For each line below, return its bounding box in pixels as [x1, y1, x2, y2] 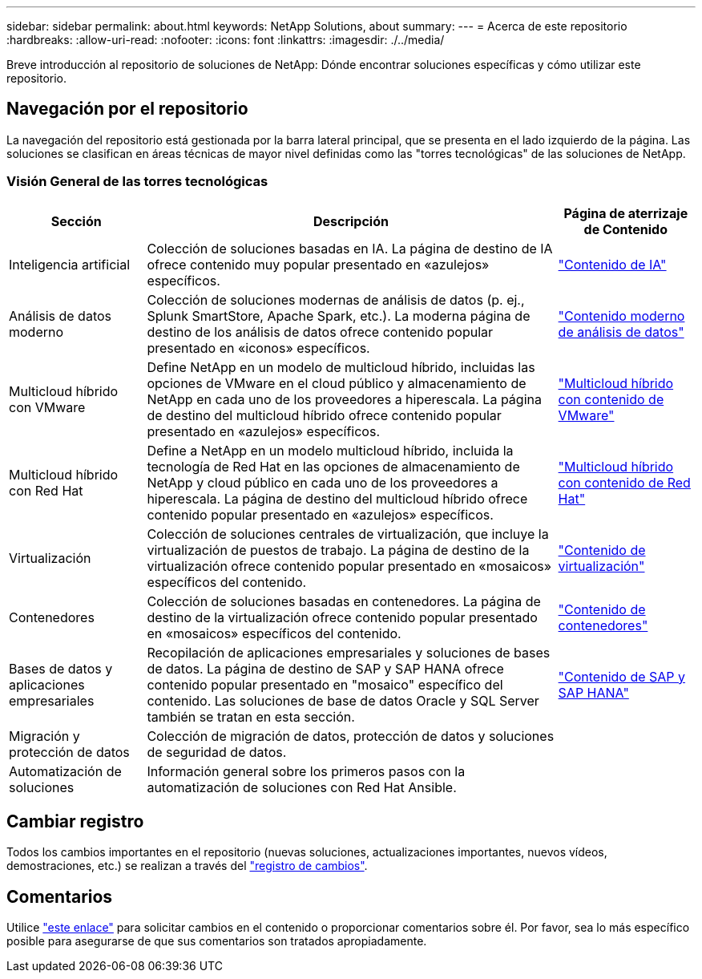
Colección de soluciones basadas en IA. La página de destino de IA [147, 240, 553, 257]
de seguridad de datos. [147, 743, 287, 760]
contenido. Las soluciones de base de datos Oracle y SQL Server [147, 692, 539, 709]
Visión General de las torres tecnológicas [6, 173, 268, 190]
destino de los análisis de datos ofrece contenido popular [147, 323, 494, 340]
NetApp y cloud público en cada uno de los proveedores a [147, 474, 498, 491]
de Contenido [583, 220, 668, 237]
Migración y [9, 727, 80, 744]
